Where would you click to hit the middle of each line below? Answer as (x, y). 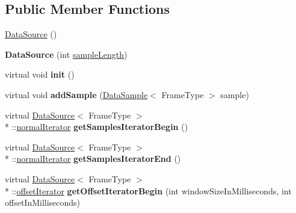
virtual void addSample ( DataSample (76, 94)
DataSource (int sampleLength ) (66, 54)
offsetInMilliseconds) (43, 202)
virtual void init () (40, 74)
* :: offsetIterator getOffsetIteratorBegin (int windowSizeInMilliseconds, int (148, 190)
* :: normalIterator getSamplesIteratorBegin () (97, 127)
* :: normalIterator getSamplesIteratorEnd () (93, 159)
